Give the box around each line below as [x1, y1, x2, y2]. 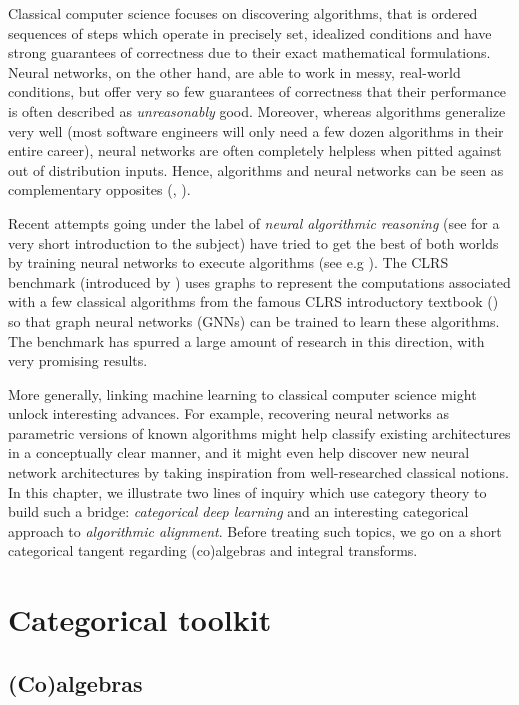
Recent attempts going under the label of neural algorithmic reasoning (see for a [8, 212, 500, 233]
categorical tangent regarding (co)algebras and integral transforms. [8, 540, 418, 561]
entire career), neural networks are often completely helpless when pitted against [8, 140, 502, 161]
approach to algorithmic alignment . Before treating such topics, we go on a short [8, 520, 502, 541]
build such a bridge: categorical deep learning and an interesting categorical [8, 501, 469, 522]
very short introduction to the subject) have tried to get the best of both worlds [8, 232, 499, 253]
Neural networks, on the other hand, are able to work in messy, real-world [8, 61, 461, 82]
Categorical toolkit [8, 599, 272, 640]
